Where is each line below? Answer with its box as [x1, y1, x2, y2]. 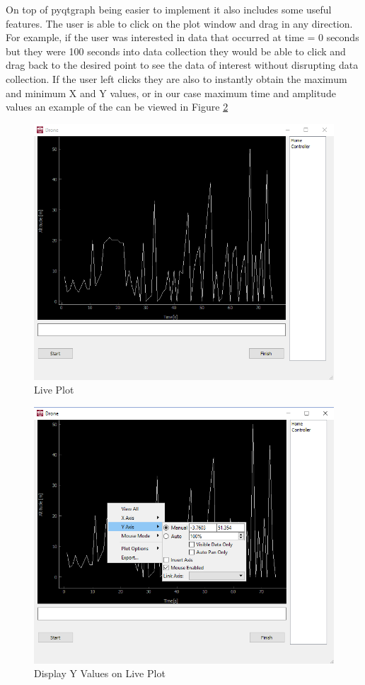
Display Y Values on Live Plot [34, 666, 166, 681]
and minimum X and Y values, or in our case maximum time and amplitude [6, 85, 336, 100]
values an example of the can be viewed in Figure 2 [6, 99, 228, 114]
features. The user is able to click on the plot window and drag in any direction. [6, 16, 353, 30]
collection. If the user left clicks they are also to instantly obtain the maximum [6, 71, 347, 86]
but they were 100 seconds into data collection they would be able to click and [6, 43, 346, 58]
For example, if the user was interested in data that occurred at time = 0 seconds [6, 30, 359, 45]
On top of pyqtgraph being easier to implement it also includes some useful [6, 2, 332, 16]
